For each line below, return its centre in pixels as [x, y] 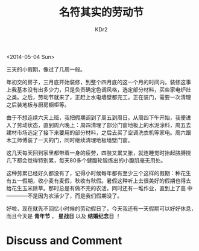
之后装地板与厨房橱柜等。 [38, 104]
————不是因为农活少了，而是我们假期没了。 [64, 196]
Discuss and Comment [64, 241]
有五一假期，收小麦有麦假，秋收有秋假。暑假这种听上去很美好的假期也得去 [99, 181]
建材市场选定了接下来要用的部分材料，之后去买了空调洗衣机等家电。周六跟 [99, 132]
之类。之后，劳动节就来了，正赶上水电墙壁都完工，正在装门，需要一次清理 [99, 97]
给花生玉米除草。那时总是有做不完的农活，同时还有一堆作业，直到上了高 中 [99, 188]
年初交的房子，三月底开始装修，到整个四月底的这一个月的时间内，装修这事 [99, 82]
